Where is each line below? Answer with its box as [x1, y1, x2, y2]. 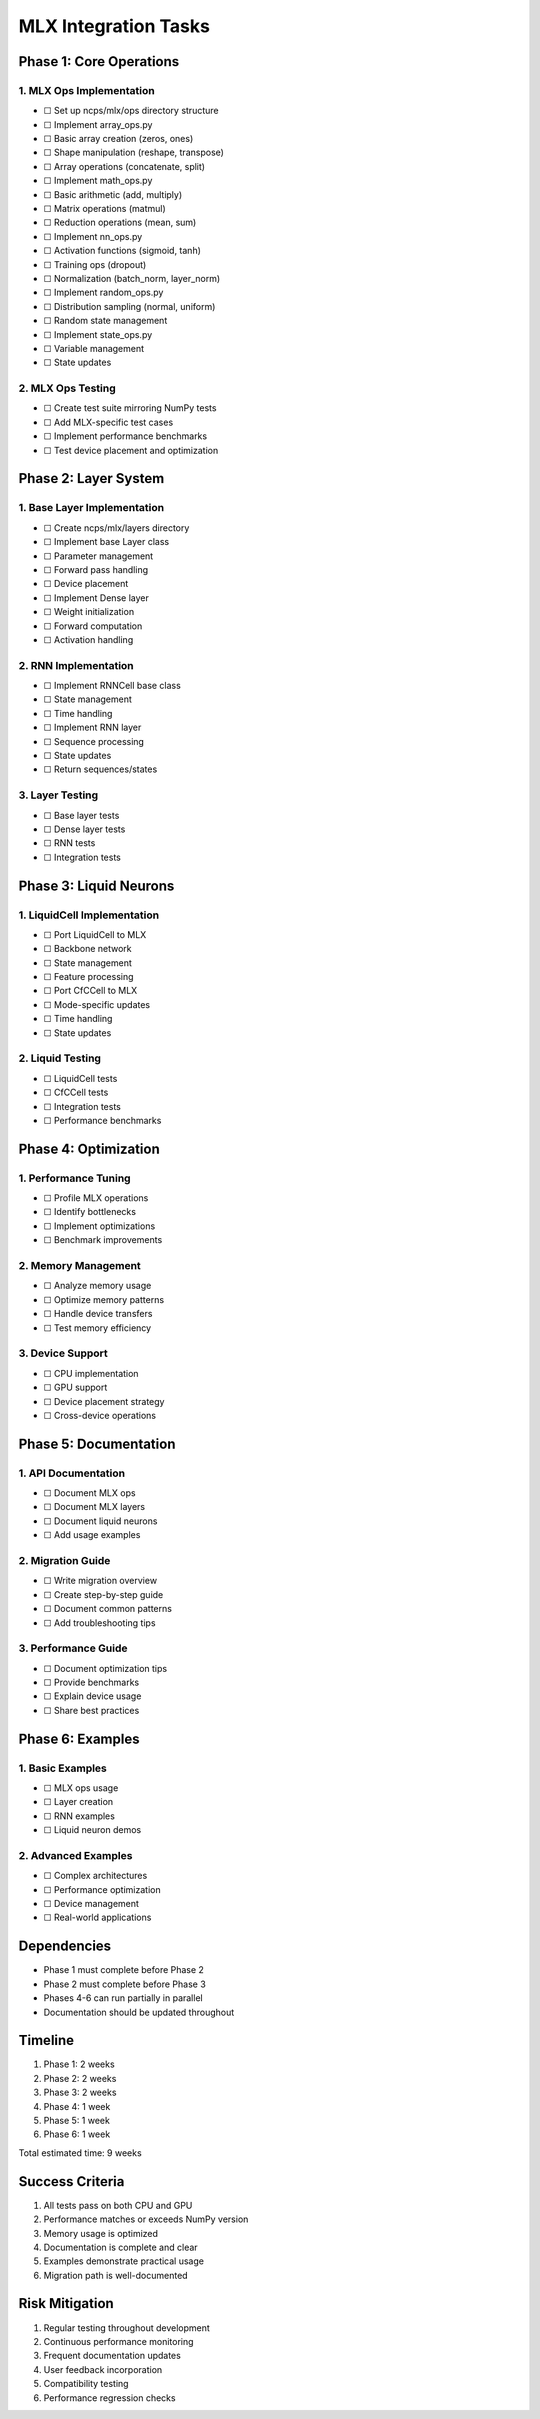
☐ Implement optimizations [43, 1220, 156, 1232]
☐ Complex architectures [43, 1870, 148, 1882]
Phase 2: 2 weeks [43, 2072, 117, 2084]
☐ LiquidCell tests [43, 1072, 118, 1084]
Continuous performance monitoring [43, 2335, 194, 2347]
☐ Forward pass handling [43, 563, 149, 575]
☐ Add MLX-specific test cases [43, 416, 174, 428]
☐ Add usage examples [43, 1529, 141, 1541]
